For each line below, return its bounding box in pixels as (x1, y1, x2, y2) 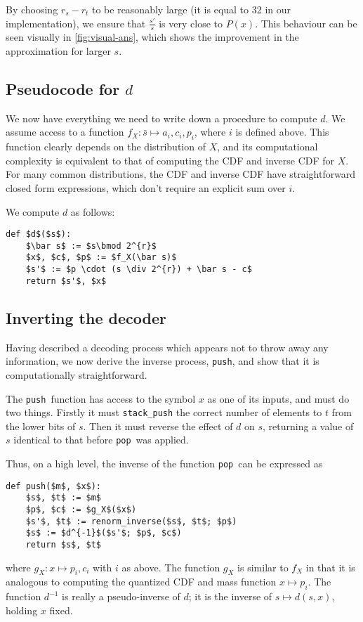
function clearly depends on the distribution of (6, 139, 206, 154)
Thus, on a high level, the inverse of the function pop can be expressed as (6, 456, 323, 471)
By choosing (6, 2, 58, 16)
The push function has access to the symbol (6, 391, 196, 406)
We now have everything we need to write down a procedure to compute (6, 110, 317, 125)
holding (6, 602, 38, 617)
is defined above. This (235, 124, 329, 139)
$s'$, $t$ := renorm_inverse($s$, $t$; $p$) (25, 516, 237, 526)
